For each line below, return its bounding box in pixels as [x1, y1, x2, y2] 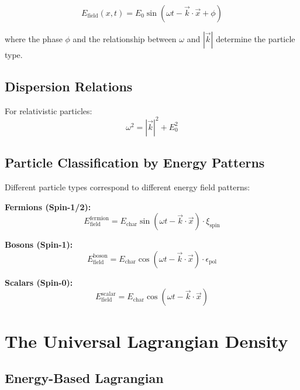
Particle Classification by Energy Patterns [5, 153, 265, 172]
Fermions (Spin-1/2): [5, 200, 91, 213]
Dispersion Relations [5, 77, 133, 95]
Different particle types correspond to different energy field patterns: [5, 181, 250, 193]
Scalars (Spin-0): [5, 276, 73, 288]
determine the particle [216, 33, 295, 45]
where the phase [5, 33, 63, 45]
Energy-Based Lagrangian [5, 369, 164, 387]
